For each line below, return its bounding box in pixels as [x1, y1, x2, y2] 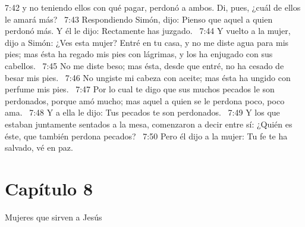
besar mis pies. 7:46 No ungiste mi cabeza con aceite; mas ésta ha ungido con [5, 71, 291, 83]
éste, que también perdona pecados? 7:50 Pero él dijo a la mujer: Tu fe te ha [5, 129, 288, 142]
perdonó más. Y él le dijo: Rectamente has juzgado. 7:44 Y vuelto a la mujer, [5, 24, 291, 37]
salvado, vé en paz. [5, 141, 73, 154]
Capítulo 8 [5, 176, 93, 200]
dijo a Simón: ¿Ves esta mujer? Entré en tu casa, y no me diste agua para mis [5, 36, 289, 48]
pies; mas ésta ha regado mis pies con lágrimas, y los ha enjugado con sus [5, 48, 273, 60]
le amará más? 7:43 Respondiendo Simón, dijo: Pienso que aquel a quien [5, 13, 273, 25]
